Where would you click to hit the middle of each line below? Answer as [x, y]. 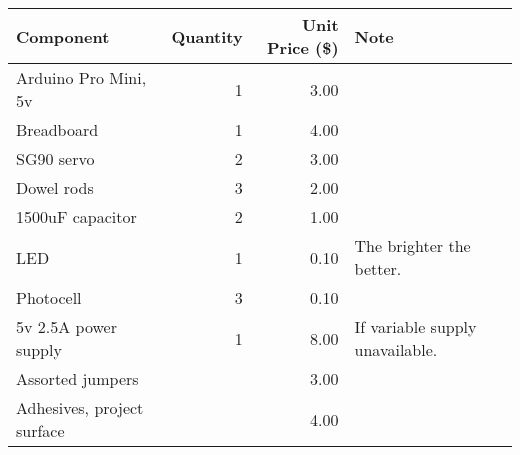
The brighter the [412, 245]
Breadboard [57, 129]
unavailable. [396, 349]
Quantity [207, 36]
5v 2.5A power [66, 326]
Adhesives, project [80, 407]
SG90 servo [55, 158]
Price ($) [303, 47]
